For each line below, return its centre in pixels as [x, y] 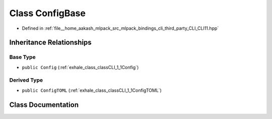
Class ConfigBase [47, 13]
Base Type [22, 57]
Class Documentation [44, 105]
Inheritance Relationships [50, 43]
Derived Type [26, 80]
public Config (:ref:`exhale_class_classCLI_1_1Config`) [80, 67]
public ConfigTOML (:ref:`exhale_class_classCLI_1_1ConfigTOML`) [92, 90]
